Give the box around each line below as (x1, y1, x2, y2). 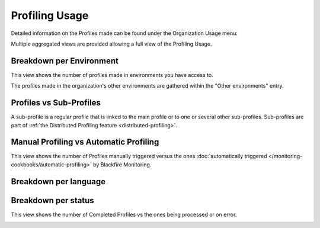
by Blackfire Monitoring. (92, 160, 152, 168)
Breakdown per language (11, 176, 106, 187)
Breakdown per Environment (11, 56, 119, 66)
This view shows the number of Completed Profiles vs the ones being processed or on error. (11, 211, 237, 218)
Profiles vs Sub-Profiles (11, 98, 101, 108)
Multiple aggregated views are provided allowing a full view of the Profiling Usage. (11, 40, 212, 47)
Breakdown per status (11, 195, 94, 205)
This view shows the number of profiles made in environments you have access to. (11, 71, 213, 78)
